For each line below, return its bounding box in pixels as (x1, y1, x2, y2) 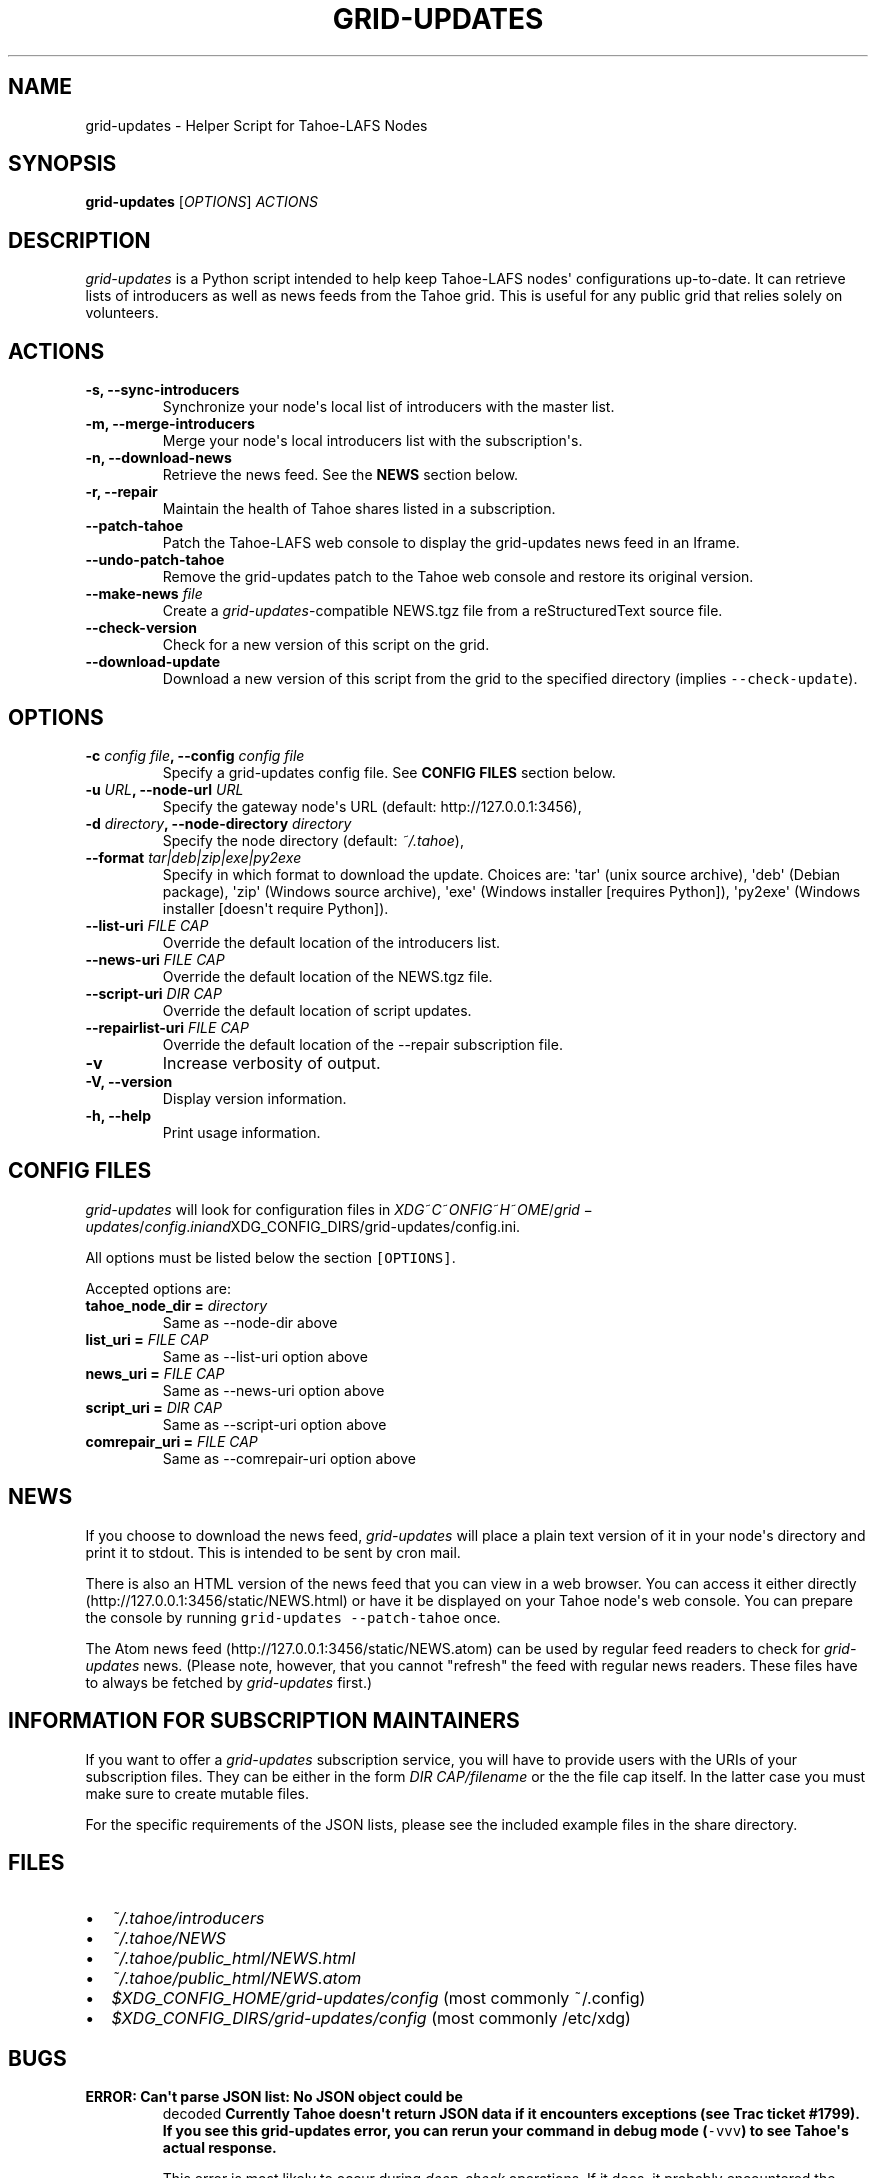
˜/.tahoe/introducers (111, 1908, 265, 1929)
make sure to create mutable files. (85, 1784, 309, 1802)
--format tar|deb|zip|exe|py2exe (85, 848, 302, 866)
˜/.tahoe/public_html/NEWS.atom (111, 1968, 362, 1989)
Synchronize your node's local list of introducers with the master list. (162, 398, 615, 416)
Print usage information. (162, 1123, 321, 1141)
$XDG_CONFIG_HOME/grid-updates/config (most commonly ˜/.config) (111, 1988, 646, 2009)
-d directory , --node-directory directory (85, 814, 352, 832)
